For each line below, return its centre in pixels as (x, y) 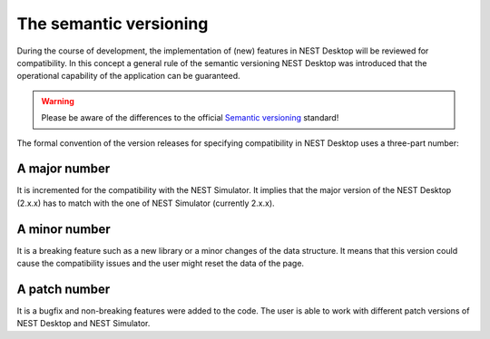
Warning (58, 101)
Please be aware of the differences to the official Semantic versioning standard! (190, 118)
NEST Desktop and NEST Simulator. (83, 324)
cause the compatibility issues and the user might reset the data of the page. (160, 264)
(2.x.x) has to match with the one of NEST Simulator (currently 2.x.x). (146, 203)
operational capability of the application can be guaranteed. (128, 76)
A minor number (64, 229)
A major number (64, 169)
